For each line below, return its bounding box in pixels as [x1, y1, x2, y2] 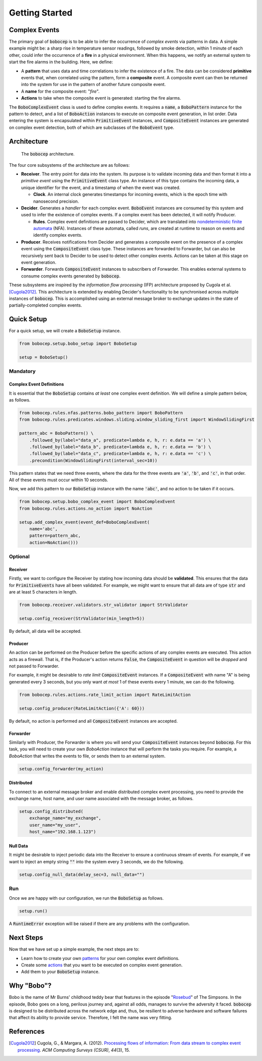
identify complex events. [33, 232, 82, 238]
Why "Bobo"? [9, 982, 52, 990]
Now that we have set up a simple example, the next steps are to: [9, 946, 140, 952]
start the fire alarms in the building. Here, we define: [9, 59, 114, 65]
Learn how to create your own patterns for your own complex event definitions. [21, 955, 180, 961]
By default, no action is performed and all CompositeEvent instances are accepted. [9, 718, 178, 724]
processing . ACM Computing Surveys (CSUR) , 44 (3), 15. [17, 1047, 131, 1053]
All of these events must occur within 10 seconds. [9, 477, 109, 483]
